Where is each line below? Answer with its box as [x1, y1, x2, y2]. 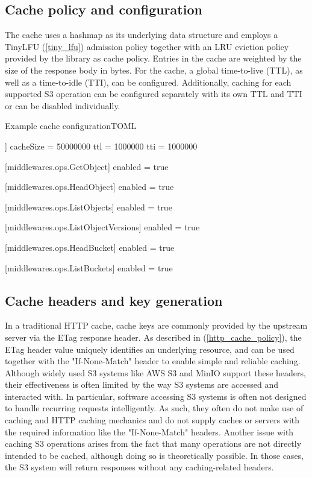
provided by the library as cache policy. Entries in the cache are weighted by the [5, 52, 302, 65]
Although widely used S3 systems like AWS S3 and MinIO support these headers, [5, 366, 306, 379]
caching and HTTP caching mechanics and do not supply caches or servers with [5, 414, 300, 426]
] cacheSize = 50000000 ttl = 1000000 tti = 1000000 [5, 139, 198, 152]
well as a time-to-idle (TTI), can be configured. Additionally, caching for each [5, 75, 292, 88]
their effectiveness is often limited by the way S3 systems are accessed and [5, 378, 279, 391]
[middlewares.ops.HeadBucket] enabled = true [5, 241, 175, 253]
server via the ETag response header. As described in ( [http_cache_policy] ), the [5, 330, 302, 343]
